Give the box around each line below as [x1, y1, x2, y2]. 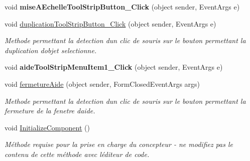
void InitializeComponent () [5, 122, 90, 132]
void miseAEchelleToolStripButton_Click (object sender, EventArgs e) [5, 2, 240, 12]
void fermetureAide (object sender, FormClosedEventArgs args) [5, 78, 200, 89]
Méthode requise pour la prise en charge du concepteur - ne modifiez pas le [5, 139, 233, 149]
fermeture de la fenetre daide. [5, 105, 95, 116]
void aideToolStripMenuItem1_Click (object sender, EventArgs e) [5, 62, 223, 72]
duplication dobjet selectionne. [5, 45, 97, 55]
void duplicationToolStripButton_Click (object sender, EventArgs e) [5, 18, 216, 29]
